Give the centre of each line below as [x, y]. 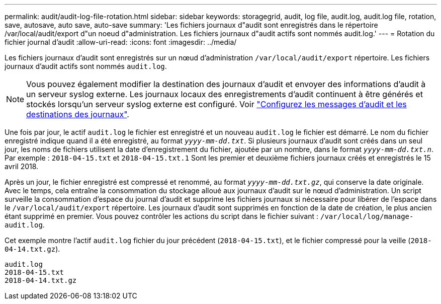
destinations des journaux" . [78, 114]
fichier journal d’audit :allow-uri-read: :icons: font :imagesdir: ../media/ [121, 42]
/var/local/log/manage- [367, 216]
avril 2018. [22, 166]
